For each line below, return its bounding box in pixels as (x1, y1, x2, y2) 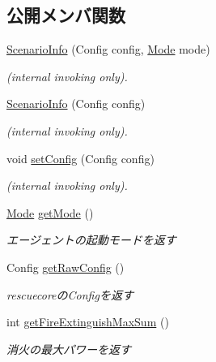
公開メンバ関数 (6, 2, 125, 28)
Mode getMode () (6, 204, 94, 221)
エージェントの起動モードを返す (6, 231, 176, 248)
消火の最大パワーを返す (6, 340, 131, 357)
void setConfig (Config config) (6, 149, 155, 166)
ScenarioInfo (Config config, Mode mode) (6, 41, 210, 58)
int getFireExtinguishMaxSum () (6, 313, 169, 330)
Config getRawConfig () (6, 258, 125, 275)
